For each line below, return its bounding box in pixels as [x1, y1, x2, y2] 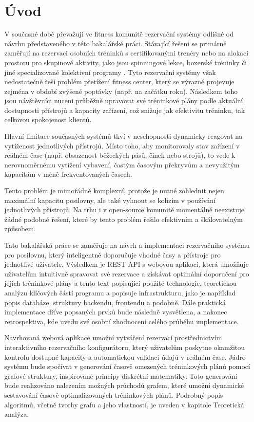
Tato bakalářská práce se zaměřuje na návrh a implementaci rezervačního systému [4, 240, 250, 250]
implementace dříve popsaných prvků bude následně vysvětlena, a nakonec [4, 307, 227, 317]
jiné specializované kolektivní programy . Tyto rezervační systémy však [4, 67, 216, 77]
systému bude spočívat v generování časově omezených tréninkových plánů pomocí [4, 361, 250, 371]
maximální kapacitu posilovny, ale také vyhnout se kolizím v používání [4, 195, 216, 205]
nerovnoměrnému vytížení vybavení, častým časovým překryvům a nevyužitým [4, 159, 240, 169]
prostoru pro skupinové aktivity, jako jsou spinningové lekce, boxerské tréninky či [4, 57, 247, 67]
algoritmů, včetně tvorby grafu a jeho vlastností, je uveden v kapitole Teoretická [4, 399, 244, 409]
